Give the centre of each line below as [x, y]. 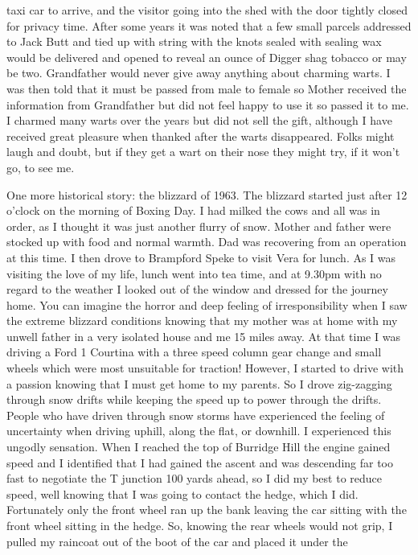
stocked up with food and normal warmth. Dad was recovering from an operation [207, 242]
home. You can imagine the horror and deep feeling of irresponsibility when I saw [207, 304]
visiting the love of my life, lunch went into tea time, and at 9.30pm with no [194, 273]
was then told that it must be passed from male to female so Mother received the [207, 88]
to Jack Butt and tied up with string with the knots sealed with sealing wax [194, 41]
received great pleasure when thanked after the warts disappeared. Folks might [201, 136]
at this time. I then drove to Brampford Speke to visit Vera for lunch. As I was [201, 257]
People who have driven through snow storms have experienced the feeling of [196, 415]
